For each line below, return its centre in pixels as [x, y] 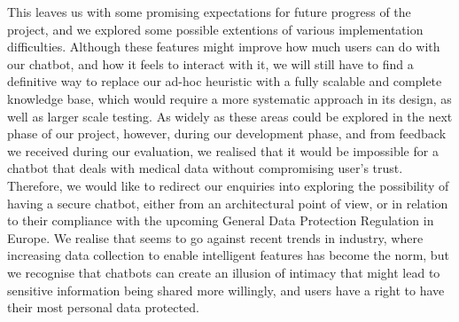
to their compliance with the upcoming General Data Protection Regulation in [221, 220]
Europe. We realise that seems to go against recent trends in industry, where [215, 237]
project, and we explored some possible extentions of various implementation [215, 29]
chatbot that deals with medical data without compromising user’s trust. [205, 168]
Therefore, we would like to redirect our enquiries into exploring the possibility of [228, 185]
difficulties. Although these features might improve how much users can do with [224, 47]
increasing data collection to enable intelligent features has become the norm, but [228, 255]
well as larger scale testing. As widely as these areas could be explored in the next [230, 116]
